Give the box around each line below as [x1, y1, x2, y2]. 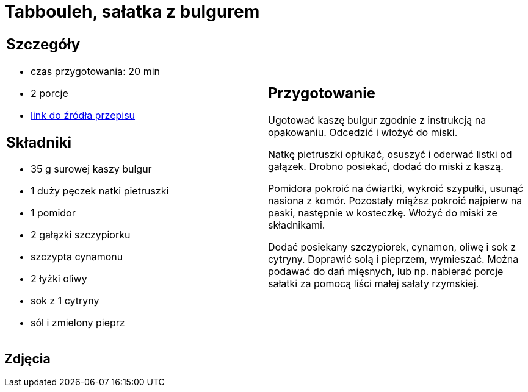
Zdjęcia [4, 351, 51, 366]
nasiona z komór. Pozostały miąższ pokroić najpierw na [268, 194, 523, 207]
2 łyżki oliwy [31, 273, 87, 285]
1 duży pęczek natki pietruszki [31, 185, 169, 198]
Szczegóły [6, 35, 81, 53]
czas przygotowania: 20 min [31, 65, 160, 77]
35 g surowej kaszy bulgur [31, 163, 152, 176]
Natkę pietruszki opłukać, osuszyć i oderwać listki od [268, 148, 512, 161]
